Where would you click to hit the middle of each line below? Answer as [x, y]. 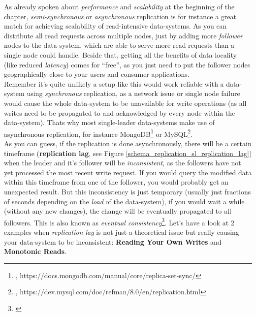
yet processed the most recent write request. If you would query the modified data [128, 172]
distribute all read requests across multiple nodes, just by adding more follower [123, 35]
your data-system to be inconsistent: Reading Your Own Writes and [113, 241]
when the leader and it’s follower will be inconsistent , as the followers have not [123, 163]
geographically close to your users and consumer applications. [97, 74]
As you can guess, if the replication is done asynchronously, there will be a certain [128, 143]
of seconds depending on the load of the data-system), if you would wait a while [124, 201]
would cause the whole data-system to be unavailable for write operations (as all [125, 103]
